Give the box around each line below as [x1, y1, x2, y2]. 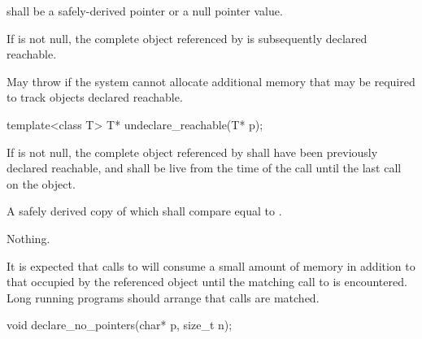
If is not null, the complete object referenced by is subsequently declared [7, 29, 368, 46]
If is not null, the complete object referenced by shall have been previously [7, 143, 378, 160]
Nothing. [7, 229, 50, 246]
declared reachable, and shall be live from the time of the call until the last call [7, 159, 402, 176]
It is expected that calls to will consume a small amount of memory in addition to [7, 257, 415, 274]
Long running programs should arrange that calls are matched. [7, 289, 320, 306]
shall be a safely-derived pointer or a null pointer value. [7, 2, 283, 19]
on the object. [7, 175, 76, 192]
